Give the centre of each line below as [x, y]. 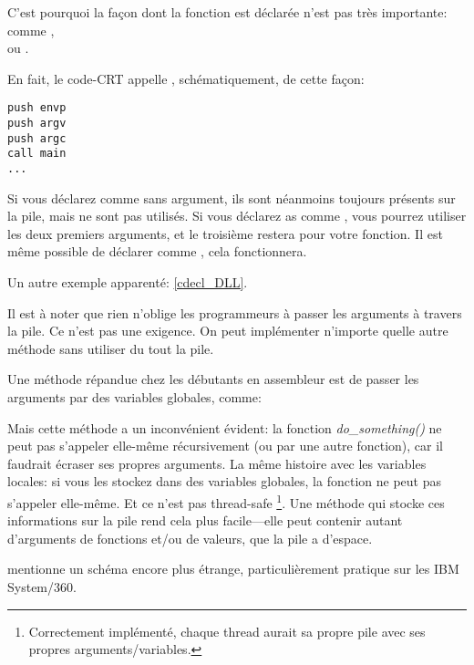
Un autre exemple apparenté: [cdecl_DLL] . [128, 282]
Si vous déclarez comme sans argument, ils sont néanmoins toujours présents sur [232, 197]
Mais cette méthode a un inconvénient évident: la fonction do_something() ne [225, 427]
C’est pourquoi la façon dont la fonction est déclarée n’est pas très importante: [227, 12]
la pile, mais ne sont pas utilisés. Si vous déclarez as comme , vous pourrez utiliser [237, 216]
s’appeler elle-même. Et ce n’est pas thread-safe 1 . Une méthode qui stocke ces [226, 501]
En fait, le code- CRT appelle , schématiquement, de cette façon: [186, 78]
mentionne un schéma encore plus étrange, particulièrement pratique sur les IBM [233, 569]
